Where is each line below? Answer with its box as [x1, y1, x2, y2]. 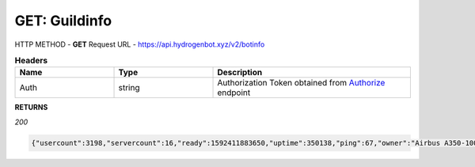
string [118, 82, 140, 93]
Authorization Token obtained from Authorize [217, 78, 386, 89]
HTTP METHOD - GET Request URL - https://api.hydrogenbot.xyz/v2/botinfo [14, 40, 265, 49]
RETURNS [14, 103, 48, 112]
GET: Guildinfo [14, 12, 112, 29]
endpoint [217, 87, 251, 98]
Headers [14, 55, 48, 66]
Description [217, 67, 263, 78]
